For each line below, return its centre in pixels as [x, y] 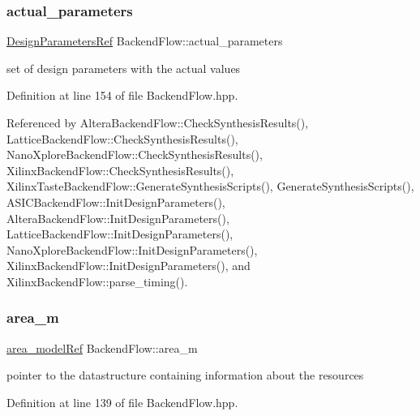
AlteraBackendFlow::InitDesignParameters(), [118, 218]
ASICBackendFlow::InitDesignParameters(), [116, 202]
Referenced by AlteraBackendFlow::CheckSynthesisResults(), [158, 122]
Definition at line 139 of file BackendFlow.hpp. [122, 402]
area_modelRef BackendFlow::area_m [102, 347]
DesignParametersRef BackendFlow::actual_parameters [145, 41]
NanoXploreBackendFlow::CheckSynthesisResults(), [135, 154]
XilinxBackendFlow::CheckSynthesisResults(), [120, 170]
